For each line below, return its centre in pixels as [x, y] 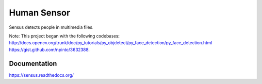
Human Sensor [40, 13]
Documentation [33, 63]
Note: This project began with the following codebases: [64, 36]
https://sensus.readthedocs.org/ [41, 75]
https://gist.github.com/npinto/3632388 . [49, 50]
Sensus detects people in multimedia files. [51, 27]
